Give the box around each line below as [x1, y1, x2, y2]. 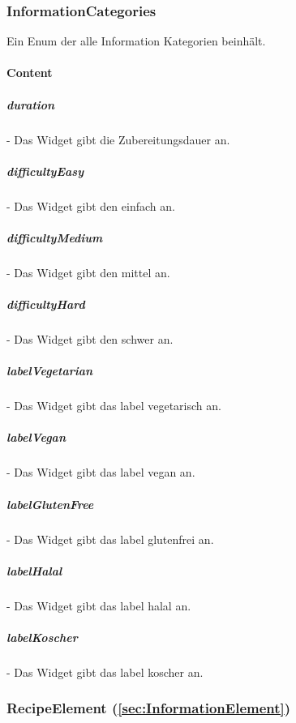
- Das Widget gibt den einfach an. [6, 197, 175, 214]
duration [6, 96, 55, 113]
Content [6, 64, 53, 81]
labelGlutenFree [6, 495, 94, 512]
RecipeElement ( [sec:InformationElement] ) [6, 698, 291, 718]
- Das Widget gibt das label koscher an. [6, 663, 204, 680]
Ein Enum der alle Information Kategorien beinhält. [6, 32, 266, 49]
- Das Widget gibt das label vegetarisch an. [6, 397, 221, 414]
